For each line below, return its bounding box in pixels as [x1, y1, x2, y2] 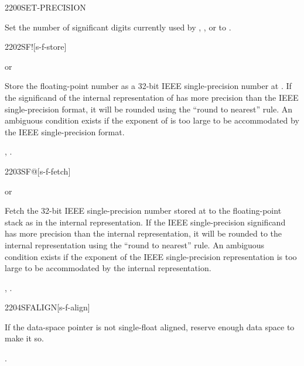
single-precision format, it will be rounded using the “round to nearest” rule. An [5, 102, 292, 115]
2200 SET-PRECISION [5, 1, 86, 13]
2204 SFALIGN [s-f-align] [5, 301, 90, 313]
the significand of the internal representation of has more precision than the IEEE [5, 91, 299, 103]
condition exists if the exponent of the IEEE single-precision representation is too [5, 250, 297, 262]
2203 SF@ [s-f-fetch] [5, 165, 71, 177]
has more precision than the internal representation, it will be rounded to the [5, 227, 282, 240]
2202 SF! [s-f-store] [5, 40, 67, 53]
